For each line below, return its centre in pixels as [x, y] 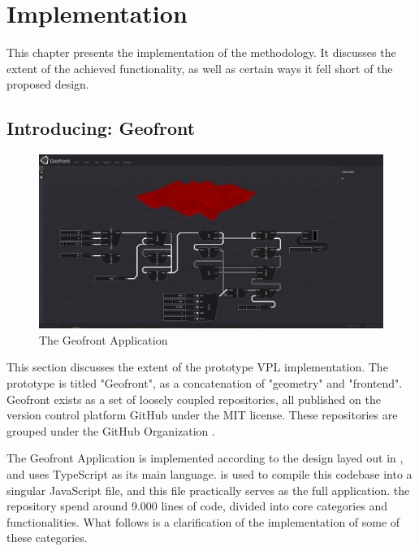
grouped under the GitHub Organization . [111, 430]
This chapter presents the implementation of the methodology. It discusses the [201, 52]
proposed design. [48, 84]
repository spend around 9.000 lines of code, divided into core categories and [197, 506]
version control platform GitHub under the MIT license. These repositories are [202, 415]
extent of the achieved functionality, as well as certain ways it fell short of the [200, 68]
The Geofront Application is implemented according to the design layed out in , [205, 458]
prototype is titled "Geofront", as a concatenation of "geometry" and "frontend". [205, 382]
